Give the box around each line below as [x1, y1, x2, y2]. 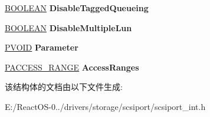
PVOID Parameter [5, 41, 78, 54]
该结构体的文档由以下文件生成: [5, 81, 123, 93]
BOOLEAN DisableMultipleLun [5, 21, 132, 34]
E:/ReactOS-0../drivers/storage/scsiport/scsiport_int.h [5, 100, 206, 112]
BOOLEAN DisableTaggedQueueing [5, 2, 149, 14]
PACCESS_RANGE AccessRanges [5, 61, 139, 73]
